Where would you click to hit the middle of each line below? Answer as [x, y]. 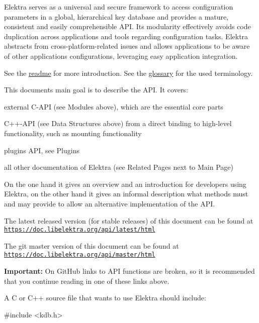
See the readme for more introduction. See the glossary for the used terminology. [128, 73]
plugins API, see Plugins [42, 150]
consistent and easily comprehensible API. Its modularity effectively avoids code [127, 26]
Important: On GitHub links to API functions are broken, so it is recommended [129, 271]
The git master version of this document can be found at [92, 245]
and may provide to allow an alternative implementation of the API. [110, 203]
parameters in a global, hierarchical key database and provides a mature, [116, 16]
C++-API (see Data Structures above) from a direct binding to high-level [118, 123]
